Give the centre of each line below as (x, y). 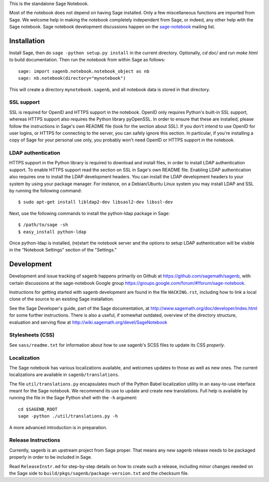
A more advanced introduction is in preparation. (58, 427)
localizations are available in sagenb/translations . (64, 375)
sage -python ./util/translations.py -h (68, 416)
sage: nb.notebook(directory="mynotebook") (72, 78)
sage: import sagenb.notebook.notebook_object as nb (84, 71)
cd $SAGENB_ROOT (38, 409)
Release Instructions (35, 440)
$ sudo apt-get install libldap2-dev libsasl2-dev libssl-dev (96, 202)
